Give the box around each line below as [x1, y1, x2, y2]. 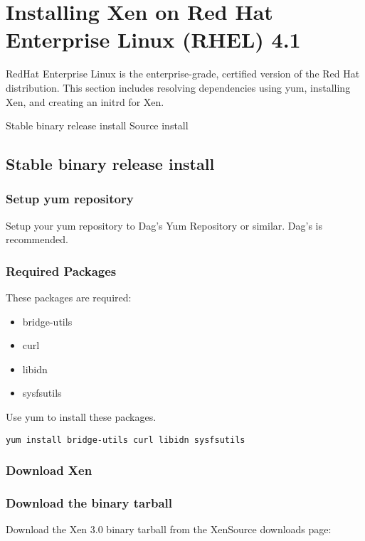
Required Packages [6, 262, 117, 279]
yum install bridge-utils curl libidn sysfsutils [6, 434, 245, 445]
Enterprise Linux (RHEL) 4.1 [6, 25, 301, 54]
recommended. [6, 232, 68, 247]
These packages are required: [6, 290, 132, 305]
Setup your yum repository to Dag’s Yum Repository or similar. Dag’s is [6, 218, 323, 232]
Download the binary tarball [6, 494, 172, 512]
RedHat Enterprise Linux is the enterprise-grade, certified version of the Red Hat [6, 66, 360, 81]
